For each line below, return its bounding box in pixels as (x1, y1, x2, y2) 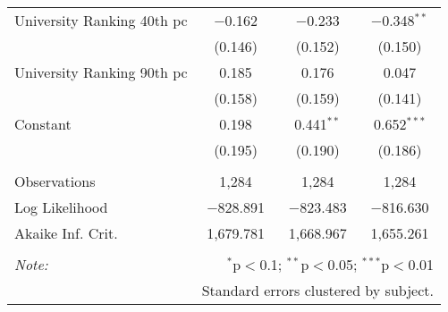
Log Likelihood (14, 197, 108, 217)
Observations (14, 171, 96, 191)
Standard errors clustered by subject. (201, 280, 434, 300)
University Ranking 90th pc (14, 62, 188, 82)
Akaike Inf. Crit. (14, 223, 118, 243)
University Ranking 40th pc (14, 10, 188, 30)
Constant (14, 114, 72, 134)
